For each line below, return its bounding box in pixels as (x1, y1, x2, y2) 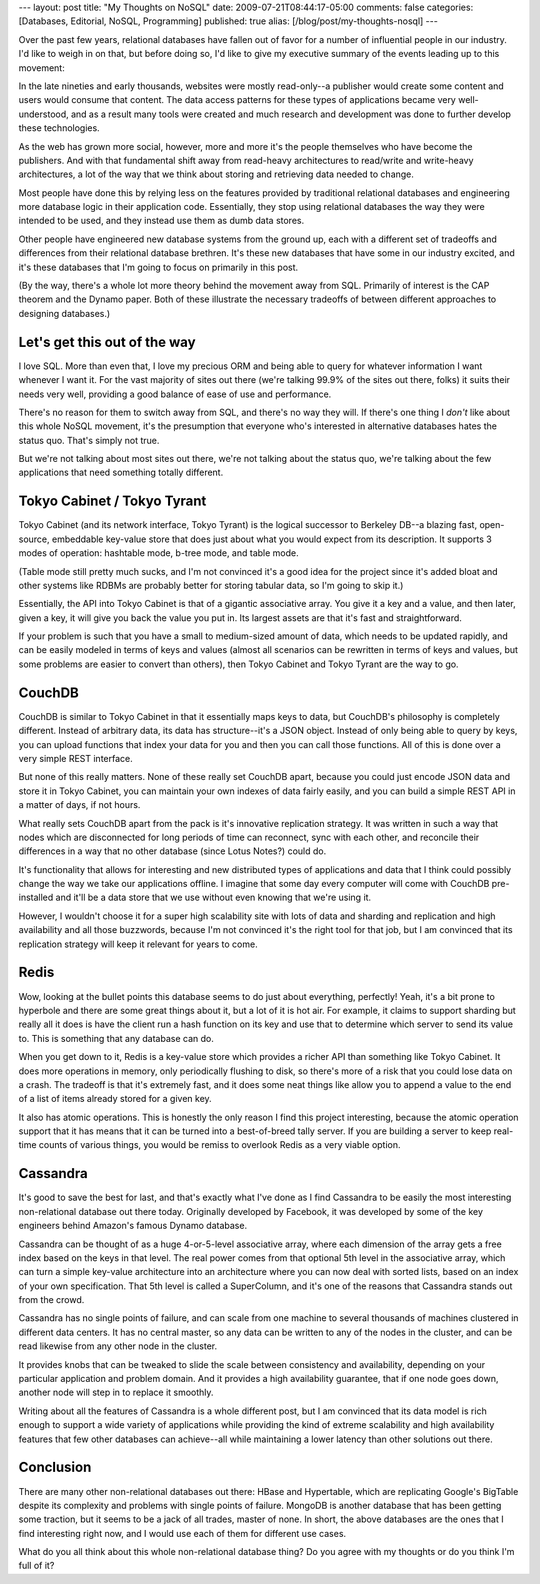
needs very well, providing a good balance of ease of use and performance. (18, 388, 332, 400)
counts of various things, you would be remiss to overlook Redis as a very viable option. (38, 1139, 401, 1151)
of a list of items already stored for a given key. (18, 1093, 212, 1105)
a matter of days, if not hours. (18, 799, 141, 811)
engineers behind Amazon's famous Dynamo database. (18, 1220, 248, 1232)
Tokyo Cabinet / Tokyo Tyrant (18, 493, 207, 510)
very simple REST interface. (18, 752, 134, 764)
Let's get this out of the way (18, 333, 196, 350)
